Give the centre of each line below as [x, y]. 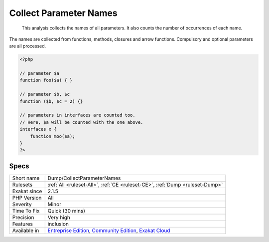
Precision [23, 217]
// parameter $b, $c [45, 94]
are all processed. [28, 46]
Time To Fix [26, 211]
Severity [22, 204]
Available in [26, 231]
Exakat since [27, 191]
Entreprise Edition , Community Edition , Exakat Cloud [109, 231]
